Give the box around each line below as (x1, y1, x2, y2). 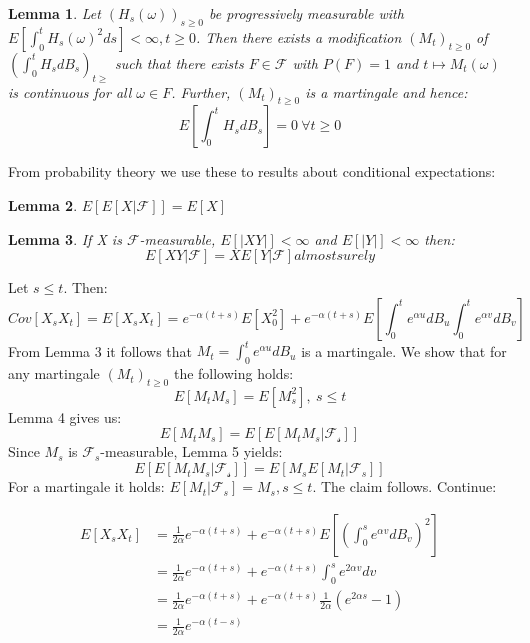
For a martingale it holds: (8, 476, 165, 497)
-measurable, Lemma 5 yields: (100, 441, 283, 462)
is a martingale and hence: (305, 81, 468, 102)
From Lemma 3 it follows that (8, 340, 193, 361)
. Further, (171, 81, 231, 102)
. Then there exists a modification (196, 26, 402, 47)
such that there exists (114, 52, 244, 73)
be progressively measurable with (209, 3, 404, 23)
